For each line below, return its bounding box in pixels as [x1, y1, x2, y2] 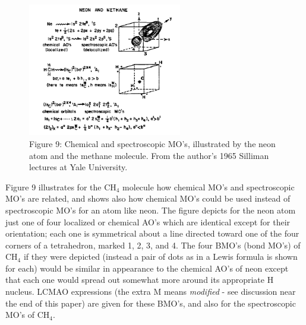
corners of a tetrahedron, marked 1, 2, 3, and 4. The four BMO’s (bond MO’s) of [5, 238, 301, 251]
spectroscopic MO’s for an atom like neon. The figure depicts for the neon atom [5, 203, 296, 216]
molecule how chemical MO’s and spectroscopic [122, 180, 295, 193]
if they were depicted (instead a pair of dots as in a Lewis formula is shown [23, 250, 298, 263]
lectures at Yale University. [29, 161, 128, 173]
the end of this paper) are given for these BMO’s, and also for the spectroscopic [5, 297, 296, 309]
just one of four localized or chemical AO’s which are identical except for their [5, 215, 291, 228]
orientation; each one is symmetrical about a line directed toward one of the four [5, 227, 299, 240]
